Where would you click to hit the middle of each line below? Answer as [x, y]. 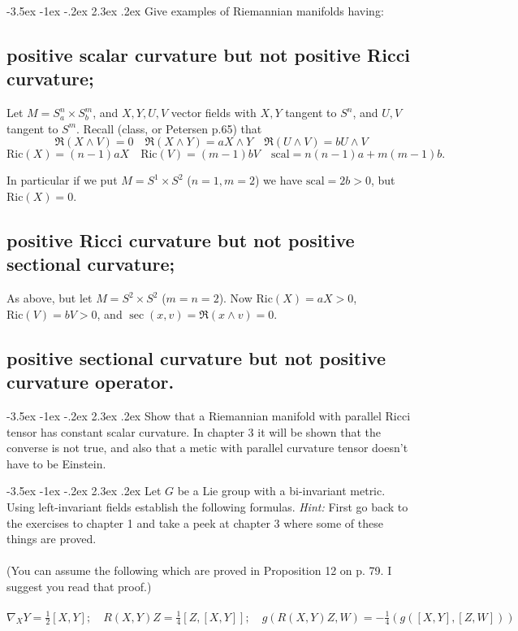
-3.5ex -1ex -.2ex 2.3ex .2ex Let [84, 491]
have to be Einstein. [56, 463]
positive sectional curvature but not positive [196, 357]
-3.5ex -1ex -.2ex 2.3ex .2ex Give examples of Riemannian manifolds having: [195, 11]
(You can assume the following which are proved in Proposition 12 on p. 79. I [199, 570]
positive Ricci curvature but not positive [181, 239]
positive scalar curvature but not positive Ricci [209, 54]
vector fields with [214, 113]
